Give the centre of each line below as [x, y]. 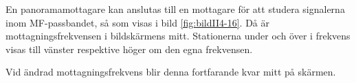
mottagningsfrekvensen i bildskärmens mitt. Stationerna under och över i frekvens [178, 36]
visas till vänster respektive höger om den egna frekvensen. [129, 49]
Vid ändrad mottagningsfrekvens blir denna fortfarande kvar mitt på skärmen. [171, 72]
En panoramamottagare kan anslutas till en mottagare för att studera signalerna [175, 9]
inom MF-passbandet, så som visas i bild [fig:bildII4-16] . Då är [137, 22]
